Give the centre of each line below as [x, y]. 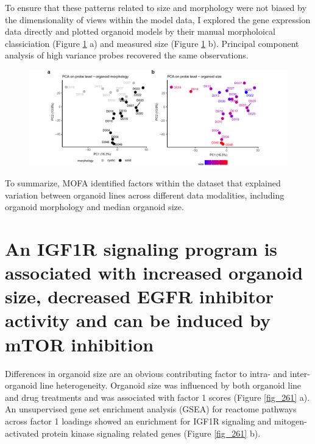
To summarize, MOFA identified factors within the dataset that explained [143, 182]
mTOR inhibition [80, 344]
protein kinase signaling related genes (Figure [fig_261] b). [151, 433]
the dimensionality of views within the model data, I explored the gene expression [158, 19]
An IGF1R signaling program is [141, 248]
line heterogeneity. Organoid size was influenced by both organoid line [171, 385]
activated [22, 433]
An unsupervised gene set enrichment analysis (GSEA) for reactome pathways [151, 409]
